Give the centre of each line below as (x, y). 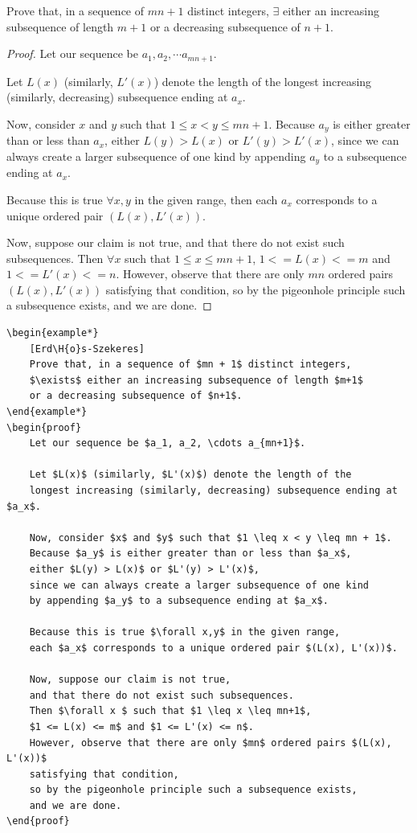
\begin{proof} (44, 427)
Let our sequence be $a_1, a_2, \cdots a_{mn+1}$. (168, 443)
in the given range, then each (206, 199)
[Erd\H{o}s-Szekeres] (87, 349)
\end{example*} (47, 412)
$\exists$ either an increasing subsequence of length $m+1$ (196, 380)
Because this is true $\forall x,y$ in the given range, (185, 632)
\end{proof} (38, 821)
